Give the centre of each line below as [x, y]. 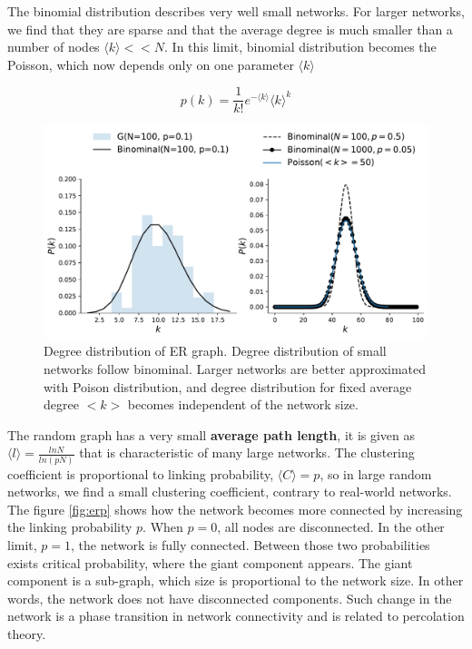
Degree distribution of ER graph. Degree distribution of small [215, 351]
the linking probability [70, 527]
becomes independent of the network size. [243, 404]
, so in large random [376, 473]
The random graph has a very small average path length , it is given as [211, 434]
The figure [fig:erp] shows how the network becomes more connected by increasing [235, 509]
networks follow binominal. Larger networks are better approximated [235, 368]
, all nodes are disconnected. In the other [331, 527]
